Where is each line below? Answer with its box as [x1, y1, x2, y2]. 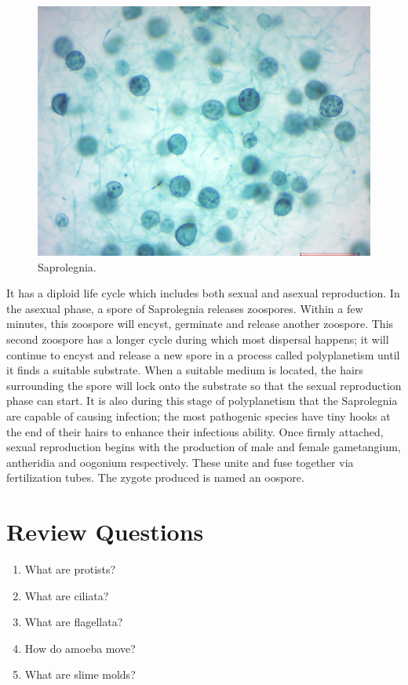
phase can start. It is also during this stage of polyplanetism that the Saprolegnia [6, 392, 398, 409]
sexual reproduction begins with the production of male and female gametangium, [6, 439, 401, 455]
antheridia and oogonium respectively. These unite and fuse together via [6, 454, 354, 470]
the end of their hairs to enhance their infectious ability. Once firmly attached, [6, 423, 384, 439]
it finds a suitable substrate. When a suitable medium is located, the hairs [6, 362, 363, 378]
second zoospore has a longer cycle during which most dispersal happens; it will [6, 330, 389, 347]
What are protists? [24, 561, 116, 578]
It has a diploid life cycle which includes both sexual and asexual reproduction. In [6, 285, 400, 301]
